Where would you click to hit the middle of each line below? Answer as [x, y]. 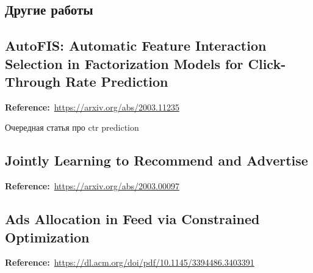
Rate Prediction [117, 81]
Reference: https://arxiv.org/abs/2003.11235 [92, 107]
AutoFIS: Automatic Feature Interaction [136, 45]
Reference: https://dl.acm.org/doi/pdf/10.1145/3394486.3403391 [130, 262]
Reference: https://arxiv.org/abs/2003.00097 [92, 186]
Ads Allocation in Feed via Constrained [132, 219]
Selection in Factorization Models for [124, 63]
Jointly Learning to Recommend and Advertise [156, 160]
